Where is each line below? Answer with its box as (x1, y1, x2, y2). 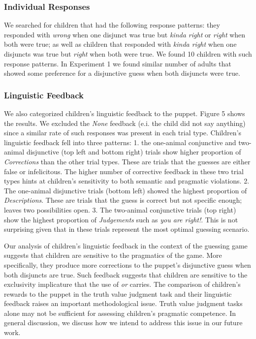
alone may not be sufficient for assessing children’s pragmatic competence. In (4, 308, 236, 318)
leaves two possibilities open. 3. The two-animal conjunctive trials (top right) (4, 204, 236, 215)
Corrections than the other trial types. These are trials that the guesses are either (4, 156, 251, 166)
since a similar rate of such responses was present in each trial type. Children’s (4, 127, 241, 138)
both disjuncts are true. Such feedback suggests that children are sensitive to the (4, 269, 248, 279)
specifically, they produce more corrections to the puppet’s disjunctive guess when (4, 259, 251, 270)
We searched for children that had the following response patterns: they (4, 20, 220, 30)
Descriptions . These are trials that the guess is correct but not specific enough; (4, 195, 242, 205)
